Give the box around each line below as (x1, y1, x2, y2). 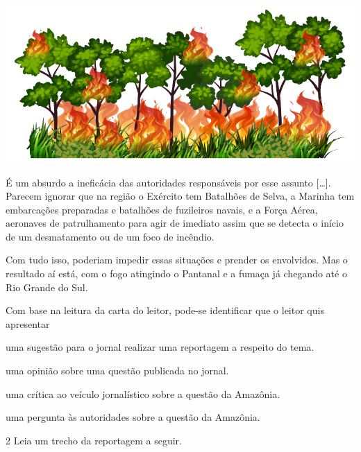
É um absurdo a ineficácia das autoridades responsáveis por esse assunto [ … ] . (6, 175, 331, 189)
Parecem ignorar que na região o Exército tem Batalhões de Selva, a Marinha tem (6, 189, 355, 203)
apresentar (6, 316, 50, 331)
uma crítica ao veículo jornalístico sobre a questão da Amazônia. (6, 386, 280, 401)
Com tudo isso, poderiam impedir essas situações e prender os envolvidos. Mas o (6, 252, 348, 267)
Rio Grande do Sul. (6, 279, 88, 294)
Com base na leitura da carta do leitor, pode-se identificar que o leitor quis (6, 303, 324, 318)
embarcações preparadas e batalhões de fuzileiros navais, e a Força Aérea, (6, 202, 318, 216)
